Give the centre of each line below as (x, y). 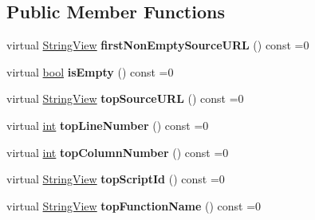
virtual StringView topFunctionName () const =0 (134, 205)
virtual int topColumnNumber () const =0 (118, 152)
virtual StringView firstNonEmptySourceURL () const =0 (158, 45)
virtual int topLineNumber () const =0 (108, 125)
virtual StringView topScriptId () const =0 (116, 179)
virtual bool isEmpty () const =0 (90, 71)
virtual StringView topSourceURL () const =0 (125, 98)
